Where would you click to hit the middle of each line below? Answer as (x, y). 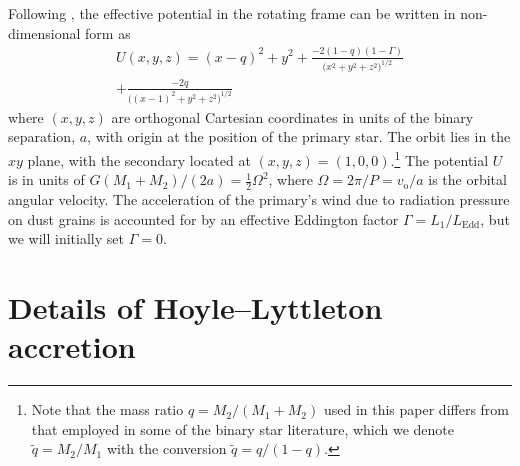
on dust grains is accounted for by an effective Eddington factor (203, 218)
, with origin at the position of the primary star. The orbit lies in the (299, 136)
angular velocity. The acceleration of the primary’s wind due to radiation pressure (259, 198)
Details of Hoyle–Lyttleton (195, 306)
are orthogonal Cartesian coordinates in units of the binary (292, 116)
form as (108, 32)
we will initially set (66, 238)
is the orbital (467, 179)
